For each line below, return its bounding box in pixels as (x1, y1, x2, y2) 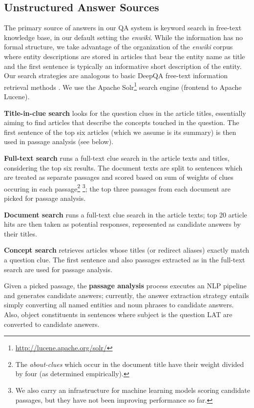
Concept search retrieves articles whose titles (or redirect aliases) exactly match (4, 245, 250, 255)
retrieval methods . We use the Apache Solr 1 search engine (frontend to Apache (4, 80, 242, 92)
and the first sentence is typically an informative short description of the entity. (4, 61, 242, 71)
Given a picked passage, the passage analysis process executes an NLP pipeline (4, 280, 247, 291)
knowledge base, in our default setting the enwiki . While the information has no (4, 32, 243, 42)
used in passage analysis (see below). (4, 136, 114, 147)
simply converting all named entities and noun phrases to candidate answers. (4, 300, 234, 310)
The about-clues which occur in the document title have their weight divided (15, 359, 244, 369)
